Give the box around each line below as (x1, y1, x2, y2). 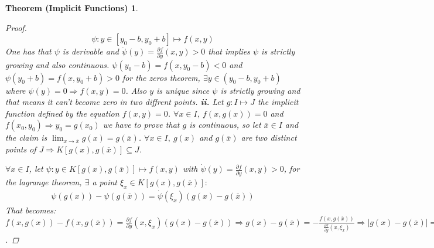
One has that (5, 45, 52, 57)
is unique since (156, 84, 210, 96)
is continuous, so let (189, 118, 261, 131)
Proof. (5, 21, 27, 33)
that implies (208, 45, 250, 57)
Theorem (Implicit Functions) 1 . (5, 2, 138, 13)
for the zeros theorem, (122, 71, 200, 83)
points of (5, 142, 36, 155)
